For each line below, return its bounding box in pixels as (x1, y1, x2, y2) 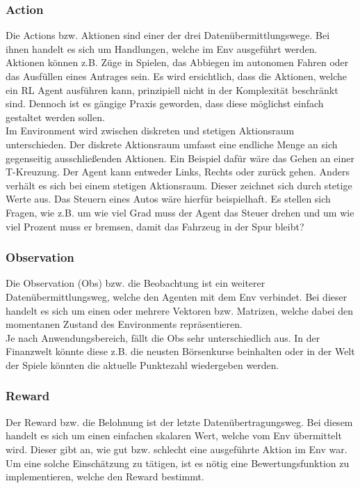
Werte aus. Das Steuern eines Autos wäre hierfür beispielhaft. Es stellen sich (6, 191, 331, 206)
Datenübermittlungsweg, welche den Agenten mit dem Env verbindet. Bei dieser (6, 289, 347, 304)
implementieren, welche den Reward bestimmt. (6, 469, 204, 484)
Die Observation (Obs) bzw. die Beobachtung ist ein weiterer (6, 276, 265, 290)
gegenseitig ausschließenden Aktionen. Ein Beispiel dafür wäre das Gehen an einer (6, 150, 354, 165)
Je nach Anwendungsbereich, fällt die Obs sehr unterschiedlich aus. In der (6, 330, 320, 345)
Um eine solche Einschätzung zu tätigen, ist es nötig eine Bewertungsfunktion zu (6, 455, 350, 470)
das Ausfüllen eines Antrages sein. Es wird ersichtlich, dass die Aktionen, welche (6, 69, 347, 83)
